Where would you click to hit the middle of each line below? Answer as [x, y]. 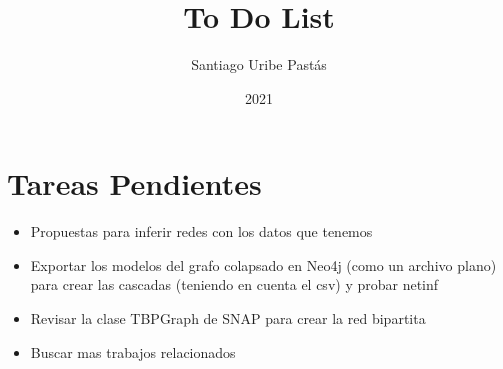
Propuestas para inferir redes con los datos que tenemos [201, 231]
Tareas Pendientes [134, 183]
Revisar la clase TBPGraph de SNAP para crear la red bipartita [228, 318]
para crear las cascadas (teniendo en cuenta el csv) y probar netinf [234, 284]
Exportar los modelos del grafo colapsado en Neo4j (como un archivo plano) [263, 264]
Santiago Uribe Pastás [259, 64]
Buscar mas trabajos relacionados [133, 351]
